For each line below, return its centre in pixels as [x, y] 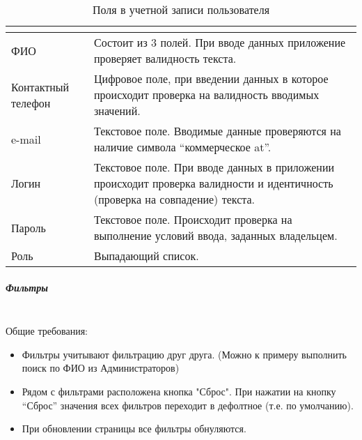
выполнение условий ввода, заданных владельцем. [216, 235]
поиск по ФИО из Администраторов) [101, 368]
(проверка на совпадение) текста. [174, 199]
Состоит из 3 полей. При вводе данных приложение [220, 42]
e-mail [26, 139]
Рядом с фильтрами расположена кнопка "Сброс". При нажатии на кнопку [179, 391]
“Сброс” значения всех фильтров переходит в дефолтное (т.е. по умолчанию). [188, 405]
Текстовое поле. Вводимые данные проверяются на [218, 131]
